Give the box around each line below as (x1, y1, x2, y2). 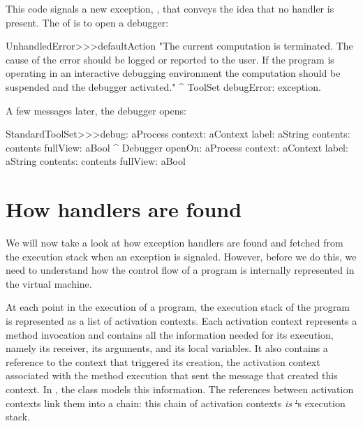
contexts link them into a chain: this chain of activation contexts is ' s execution (6, 395, 346, 410)
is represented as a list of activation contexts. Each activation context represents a (6, 314, 357, 328)
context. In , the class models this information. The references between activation (6, 382, 354, 396)
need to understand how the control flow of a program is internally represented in (6, 263, 355, 277)
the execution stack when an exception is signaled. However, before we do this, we (6, 249, 357, 263)
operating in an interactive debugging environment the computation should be (6, 66, 341, 80)
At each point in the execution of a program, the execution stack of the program (6, 300, 350, 314)
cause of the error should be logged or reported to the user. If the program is (6, 52, 334, 66)
